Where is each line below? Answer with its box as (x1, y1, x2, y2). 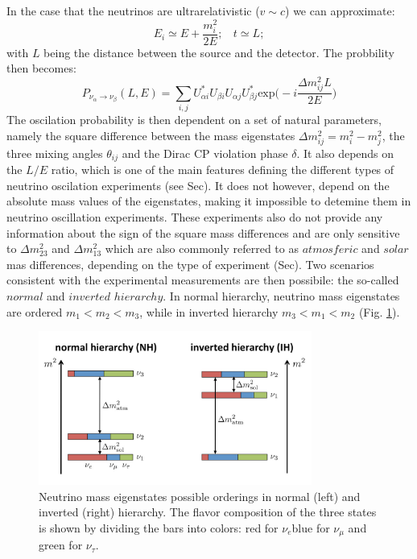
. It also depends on (296, 144, 394, 161)
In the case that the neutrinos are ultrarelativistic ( (6, 2, 260, 19)
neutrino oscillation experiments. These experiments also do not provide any (6, 209, 383, 226)
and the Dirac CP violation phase (122, 144, 288, 161)
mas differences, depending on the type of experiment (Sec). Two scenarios (6, 255, 374, 272)
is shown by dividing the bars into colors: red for (39, 519, 279, 536)
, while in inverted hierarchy (139, 303, 279, 320)
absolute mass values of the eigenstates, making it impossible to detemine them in (6, 193, 411, 209)
